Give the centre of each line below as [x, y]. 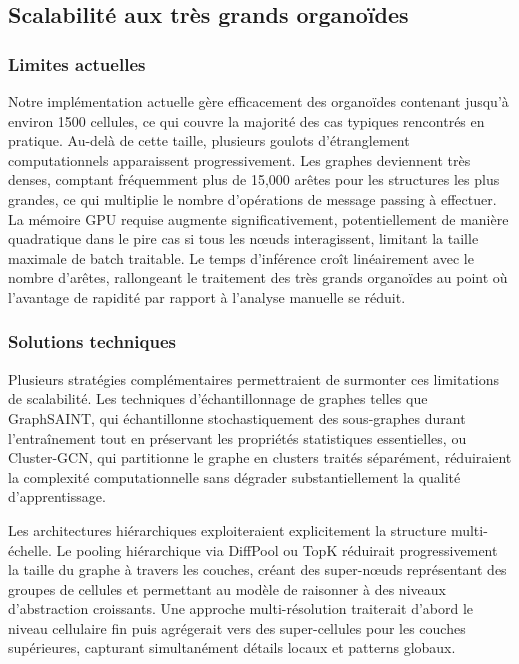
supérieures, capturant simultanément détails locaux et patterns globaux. [232, 647]
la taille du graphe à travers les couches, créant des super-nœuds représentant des [257, 569]
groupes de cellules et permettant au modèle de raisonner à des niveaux [227, 588]
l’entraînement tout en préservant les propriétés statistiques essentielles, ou [237, 437]
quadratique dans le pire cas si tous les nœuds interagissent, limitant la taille [243, 238]
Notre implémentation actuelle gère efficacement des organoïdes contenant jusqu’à [258, 101]
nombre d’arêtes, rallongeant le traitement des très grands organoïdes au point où [258, 277]
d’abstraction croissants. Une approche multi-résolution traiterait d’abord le [241, 608]
